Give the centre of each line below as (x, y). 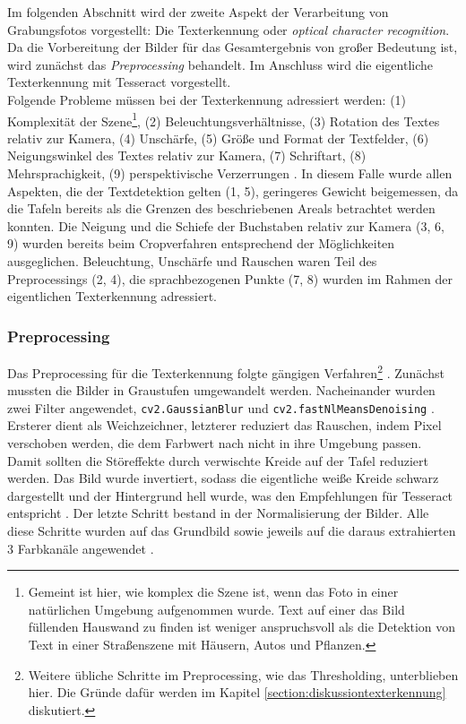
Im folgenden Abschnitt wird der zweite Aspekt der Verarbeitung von (198, 12)
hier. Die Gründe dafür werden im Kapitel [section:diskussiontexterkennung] (237, 692)
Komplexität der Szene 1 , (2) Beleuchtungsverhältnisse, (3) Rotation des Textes (224, 119)
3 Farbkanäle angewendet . (81, 548)
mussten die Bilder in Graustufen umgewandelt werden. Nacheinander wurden (221, 390)
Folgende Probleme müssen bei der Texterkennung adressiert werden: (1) (207, 99)
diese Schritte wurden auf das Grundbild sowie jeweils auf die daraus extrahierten (232, 531)
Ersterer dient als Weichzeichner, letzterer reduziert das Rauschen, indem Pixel (224, 425)
